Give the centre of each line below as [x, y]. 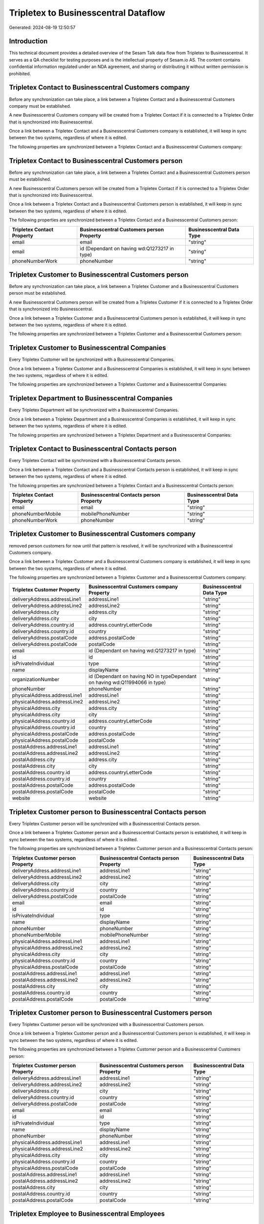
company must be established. [40, 106]
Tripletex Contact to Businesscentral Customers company [99, 87]
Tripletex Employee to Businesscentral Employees [87, 1214]
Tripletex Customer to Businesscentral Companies [88, 348]
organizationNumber [36, 680]
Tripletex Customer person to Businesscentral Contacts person [108, 812]
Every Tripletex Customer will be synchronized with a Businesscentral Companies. [92, 359]
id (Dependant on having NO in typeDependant [142, 677]
